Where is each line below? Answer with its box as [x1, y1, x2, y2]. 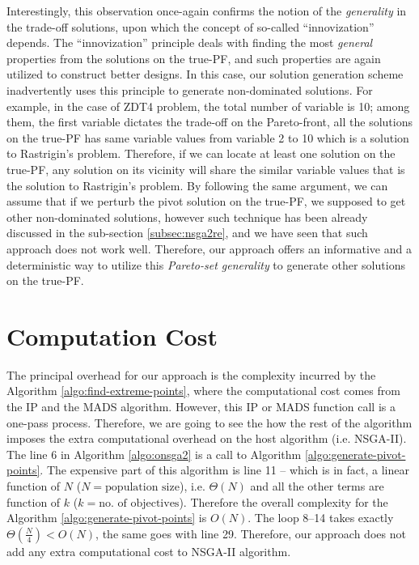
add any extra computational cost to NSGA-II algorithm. [6, 542, 291, 559]
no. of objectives [99, 497, 180, 509]
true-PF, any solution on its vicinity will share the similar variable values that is [6, 160, 405, 177]
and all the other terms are [250, 477, 384, 494]
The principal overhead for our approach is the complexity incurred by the [6, 366, 376, 383]
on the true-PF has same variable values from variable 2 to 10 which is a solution [6, 129, 409, 146]
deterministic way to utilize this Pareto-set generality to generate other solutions [6, 256, 405, 273]
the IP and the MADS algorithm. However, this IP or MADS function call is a [6, 398, 396, 414]
